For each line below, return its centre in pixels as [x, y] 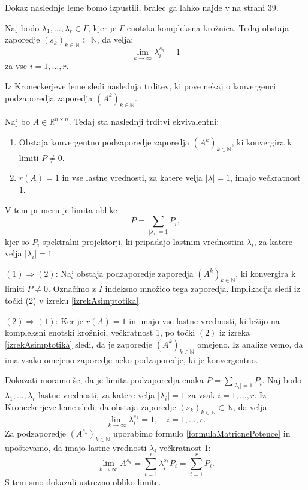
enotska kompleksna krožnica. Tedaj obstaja [208, 27]
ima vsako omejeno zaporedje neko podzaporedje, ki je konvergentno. [132, 359]
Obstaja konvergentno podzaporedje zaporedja [104, 142]
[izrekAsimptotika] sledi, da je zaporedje [79, 344]
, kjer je [102, 27]
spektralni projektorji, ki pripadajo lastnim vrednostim [143, 241]
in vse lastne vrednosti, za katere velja [132, 177]
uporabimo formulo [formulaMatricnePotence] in [202, 433]
